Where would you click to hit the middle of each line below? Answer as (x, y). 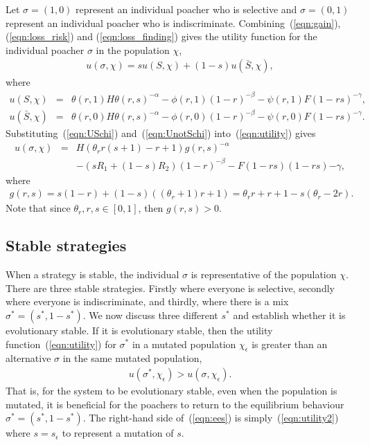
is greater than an (290, 344)
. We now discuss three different (150, 315)
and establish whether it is (289, 315)
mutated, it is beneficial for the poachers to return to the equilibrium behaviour (175, 404)
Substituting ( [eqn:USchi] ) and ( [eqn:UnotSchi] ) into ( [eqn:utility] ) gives (161, 133)
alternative (28, 358)
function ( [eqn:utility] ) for (61, 344)
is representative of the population (264, 274)
